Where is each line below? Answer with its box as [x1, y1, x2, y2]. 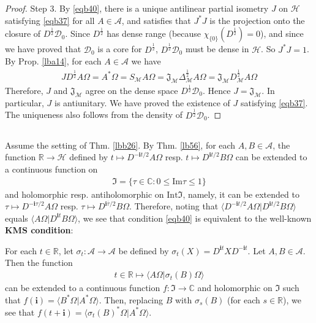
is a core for [97, 42, 142, 55]
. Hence [202, 84, 231, 96]
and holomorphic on [197, 281, 273, 294]
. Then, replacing [99, 293, 164, 306]
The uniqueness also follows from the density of [5, 108, 183, 121]
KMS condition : [5, 224, 73, 236]
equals [5, 211, 28, 224]
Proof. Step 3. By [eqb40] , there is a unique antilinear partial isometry [5, 2, 269, 14]
